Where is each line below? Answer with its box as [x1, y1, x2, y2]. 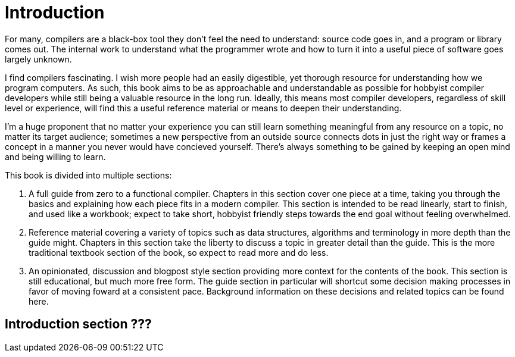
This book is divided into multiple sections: [5, 170, 172, 180]
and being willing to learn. [5, 151, 106, 162]
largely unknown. [5, 54, 72, 64]
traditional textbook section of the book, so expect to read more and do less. [29, 247, 329, 258]
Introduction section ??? [5, 317, 152, 332]
